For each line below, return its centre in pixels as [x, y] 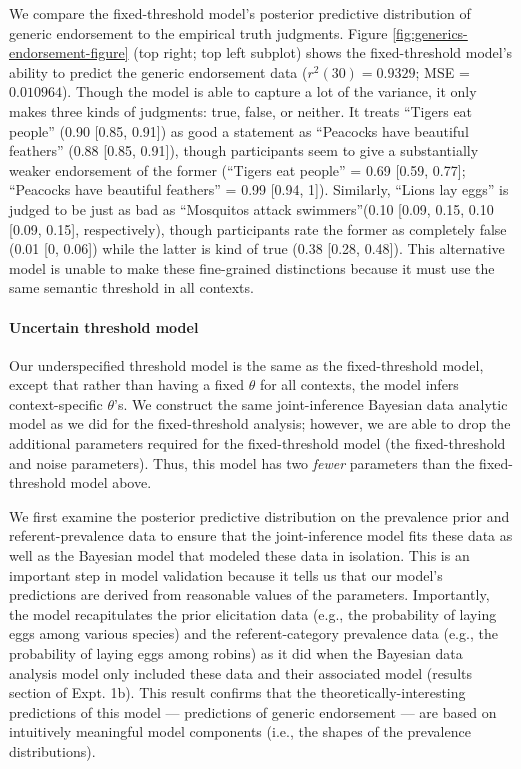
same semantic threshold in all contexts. [131, 287]
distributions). [52, 750]
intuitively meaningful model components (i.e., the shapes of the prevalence [240, 731]
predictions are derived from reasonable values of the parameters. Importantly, [249, 594]
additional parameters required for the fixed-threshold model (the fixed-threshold [257, 443]
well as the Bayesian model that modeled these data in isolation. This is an [239, 555]
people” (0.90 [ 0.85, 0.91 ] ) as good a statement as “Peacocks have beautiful [239, 130]
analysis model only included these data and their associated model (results [241, 672]
